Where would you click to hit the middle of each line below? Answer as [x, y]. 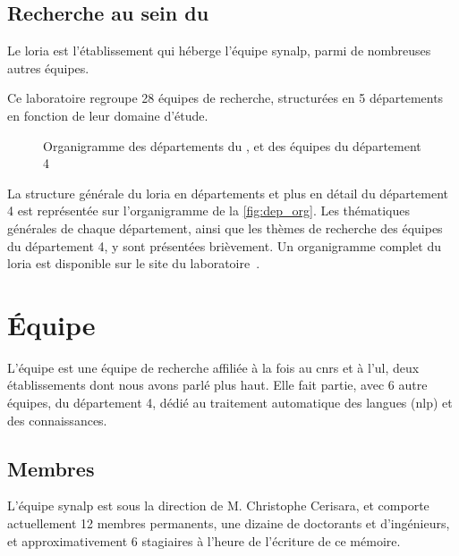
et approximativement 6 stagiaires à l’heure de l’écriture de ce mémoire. [204, 540]
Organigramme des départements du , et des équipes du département [232, 145]
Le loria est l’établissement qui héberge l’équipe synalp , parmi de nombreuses [219, 51]
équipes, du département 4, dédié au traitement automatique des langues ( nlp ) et [230, 403]
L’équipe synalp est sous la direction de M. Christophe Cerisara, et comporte [218, 505]
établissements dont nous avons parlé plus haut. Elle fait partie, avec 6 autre [217, 385]
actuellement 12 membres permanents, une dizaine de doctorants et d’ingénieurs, [229, 523]
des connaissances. [57, 420]
